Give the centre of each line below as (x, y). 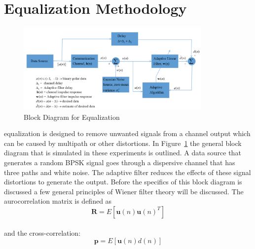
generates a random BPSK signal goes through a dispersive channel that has (120, 162)
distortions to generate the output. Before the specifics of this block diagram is (123, 182)
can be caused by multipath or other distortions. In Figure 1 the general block (123, 143)
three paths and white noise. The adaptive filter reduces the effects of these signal (127, 172)
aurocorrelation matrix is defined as (58, 201)
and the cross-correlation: (42, 232)
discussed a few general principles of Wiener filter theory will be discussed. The (124, 191)
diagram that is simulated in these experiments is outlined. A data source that (123, 153)
